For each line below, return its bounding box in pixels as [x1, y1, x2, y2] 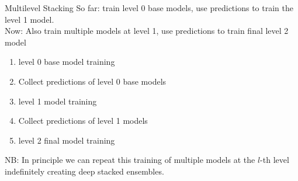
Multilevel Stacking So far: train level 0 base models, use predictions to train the [5, 2, 293, 13]
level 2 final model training [18, 134, 115, 146]
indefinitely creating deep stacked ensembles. [5, 165, 164, 177]
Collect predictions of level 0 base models [18, 75, 167, 87]
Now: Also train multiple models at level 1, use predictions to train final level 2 [5, 25, 289, 37]
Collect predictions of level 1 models [18, 114, 148, 127]
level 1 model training [18, 95, 97, 107]
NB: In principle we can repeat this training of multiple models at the [5, 154, 255, 166]
